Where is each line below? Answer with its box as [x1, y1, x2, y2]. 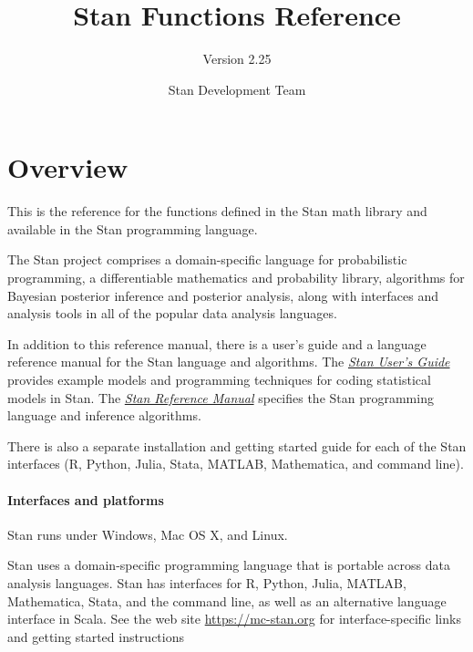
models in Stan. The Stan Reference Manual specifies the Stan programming [7, 388, 434, 407]
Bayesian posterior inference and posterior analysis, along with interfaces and [7, 285, 439, 305]
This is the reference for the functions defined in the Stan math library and [7, 202, 427, 221]
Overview [7, 149, 129, 186]
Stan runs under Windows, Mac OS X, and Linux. [7, 524, 288, 543]
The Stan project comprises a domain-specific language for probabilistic [7, 250, 407, 269]
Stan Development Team [168, 79, 306, 98]
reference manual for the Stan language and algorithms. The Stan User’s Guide [7, 352, 450, 371]
